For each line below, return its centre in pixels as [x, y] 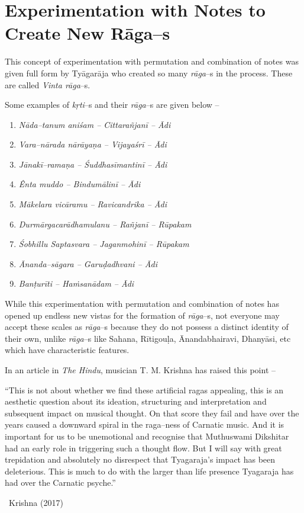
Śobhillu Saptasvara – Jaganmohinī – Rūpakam [104, 244]
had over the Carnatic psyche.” [60, 482]
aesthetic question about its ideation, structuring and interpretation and [136, 401]
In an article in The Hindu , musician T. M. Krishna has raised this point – [140, 370]
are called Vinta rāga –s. [48, 84]
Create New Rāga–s [88, 33]
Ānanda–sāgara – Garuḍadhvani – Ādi [88, 263]
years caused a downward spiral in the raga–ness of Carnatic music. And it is [145, 424]
